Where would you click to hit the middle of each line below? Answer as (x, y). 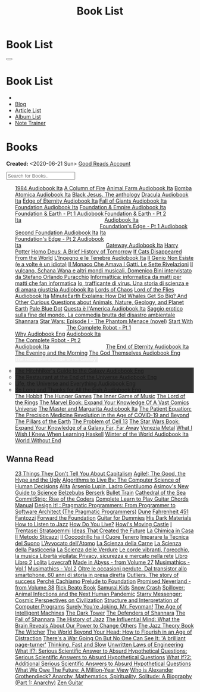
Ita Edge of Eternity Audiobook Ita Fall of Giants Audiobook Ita (91, 201)
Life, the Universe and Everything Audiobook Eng (75, 383)
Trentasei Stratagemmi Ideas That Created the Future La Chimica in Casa (104, 530)
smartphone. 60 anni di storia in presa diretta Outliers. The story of (97, 575)
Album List (28, 116)
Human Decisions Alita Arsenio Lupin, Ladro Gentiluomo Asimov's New (102, 486)
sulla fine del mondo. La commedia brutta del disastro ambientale (95, 315)
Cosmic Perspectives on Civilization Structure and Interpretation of (97, 600)
